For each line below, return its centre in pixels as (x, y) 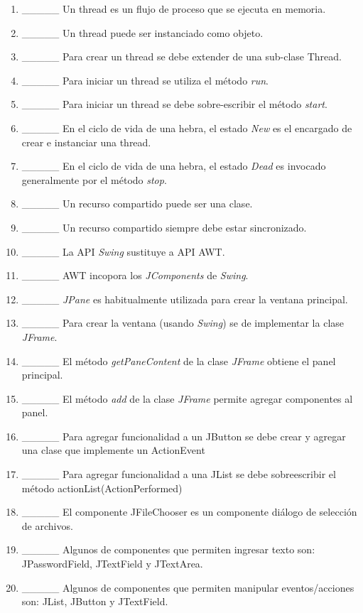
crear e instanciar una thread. (86, 142)
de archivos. (47, 525)
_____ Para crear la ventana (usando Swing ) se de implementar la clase (183, 323)
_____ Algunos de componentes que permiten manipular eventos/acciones (188, 587)
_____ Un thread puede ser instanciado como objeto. (142, 32)
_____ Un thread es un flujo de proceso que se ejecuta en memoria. (174, 9)
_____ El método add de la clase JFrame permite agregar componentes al (187, 398)
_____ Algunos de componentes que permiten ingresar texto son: (168, 549)
